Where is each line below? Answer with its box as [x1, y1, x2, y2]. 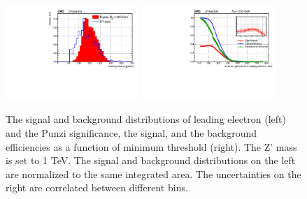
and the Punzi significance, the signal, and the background [6, 126, 257, 140]
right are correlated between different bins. [6, 180, 188, 195]
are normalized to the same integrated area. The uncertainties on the [6, 166, 301, 181]
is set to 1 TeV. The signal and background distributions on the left [6, 153, 296, 168]
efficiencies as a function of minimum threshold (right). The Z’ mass [6, 139, 297, 154]
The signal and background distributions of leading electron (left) [6, 112, 286, 126]
